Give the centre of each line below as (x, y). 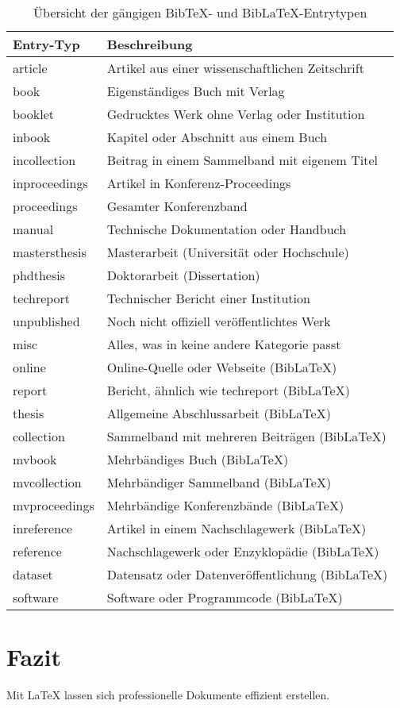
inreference (43, 528)
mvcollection (47, 482)
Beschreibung (150, 44)
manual (33, 229)
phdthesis (39, 275)
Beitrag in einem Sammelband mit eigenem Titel (242, 160)
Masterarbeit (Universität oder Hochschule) (228, 252)
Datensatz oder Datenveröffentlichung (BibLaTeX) (247, 574)
